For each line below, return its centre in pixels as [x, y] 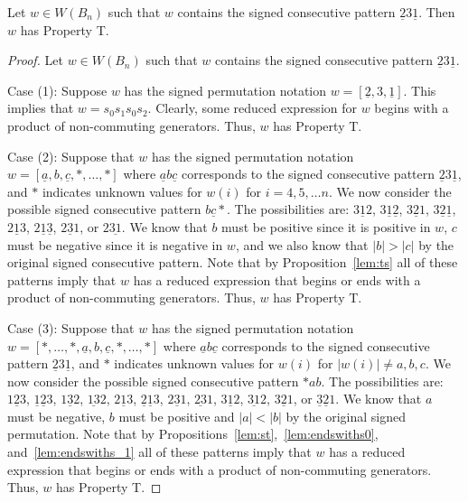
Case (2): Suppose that [71, 156]
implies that [41, 108]
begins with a [412, 108]
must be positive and [177, 416]
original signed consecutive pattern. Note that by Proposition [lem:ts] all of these [233, 262]
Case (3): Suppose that [71, 327]
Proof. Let [35, 60]
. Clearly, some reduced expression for [252, 108]
